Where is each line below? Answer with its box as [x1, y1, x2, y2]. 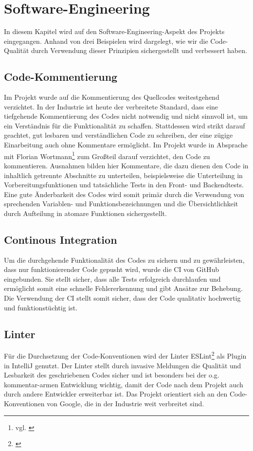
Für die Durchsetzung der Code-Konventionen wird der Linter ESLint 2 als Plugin [4, 349, 247, 361]
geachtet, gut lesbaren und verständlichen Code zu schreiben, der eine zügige [4, 130, 233, 140]
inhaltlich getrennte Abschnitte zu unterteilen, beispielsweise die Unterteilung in [4, 170, 243, 180]
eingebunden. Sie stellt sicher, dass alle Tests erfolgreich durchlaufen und [4, 273, 221, 284]
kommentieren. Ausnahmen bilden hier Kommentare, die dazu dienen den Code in [4, 160, 249, 170]
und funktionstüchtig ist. [4, 302, 78, 312]
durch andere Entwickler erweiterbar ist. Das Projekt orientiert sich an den [4, 389, 228, 399]
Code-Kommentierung [4, 69, 118, 84]
